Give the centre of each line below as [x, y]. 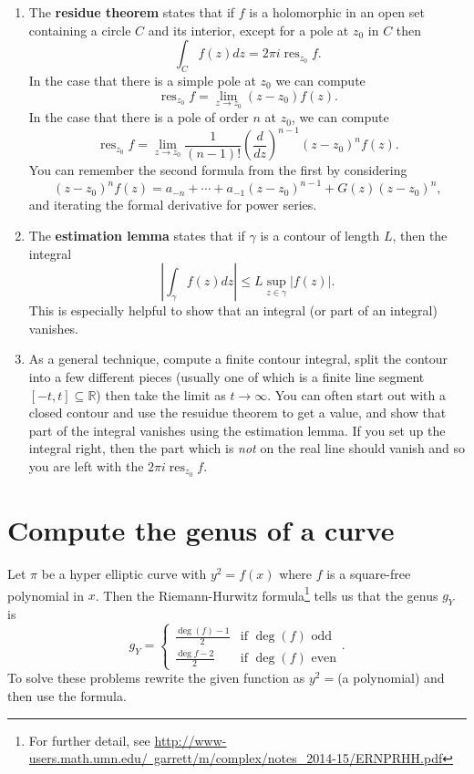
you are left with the [86, 465]
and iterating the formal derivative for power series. [173, 205]
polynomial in [46, 595]
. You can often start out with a [356, 394]
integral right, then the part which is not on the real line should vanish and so [247, 448]
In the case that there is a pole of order [139, 117]
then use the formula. [67, 695]
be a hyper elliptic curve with [124, 573]
